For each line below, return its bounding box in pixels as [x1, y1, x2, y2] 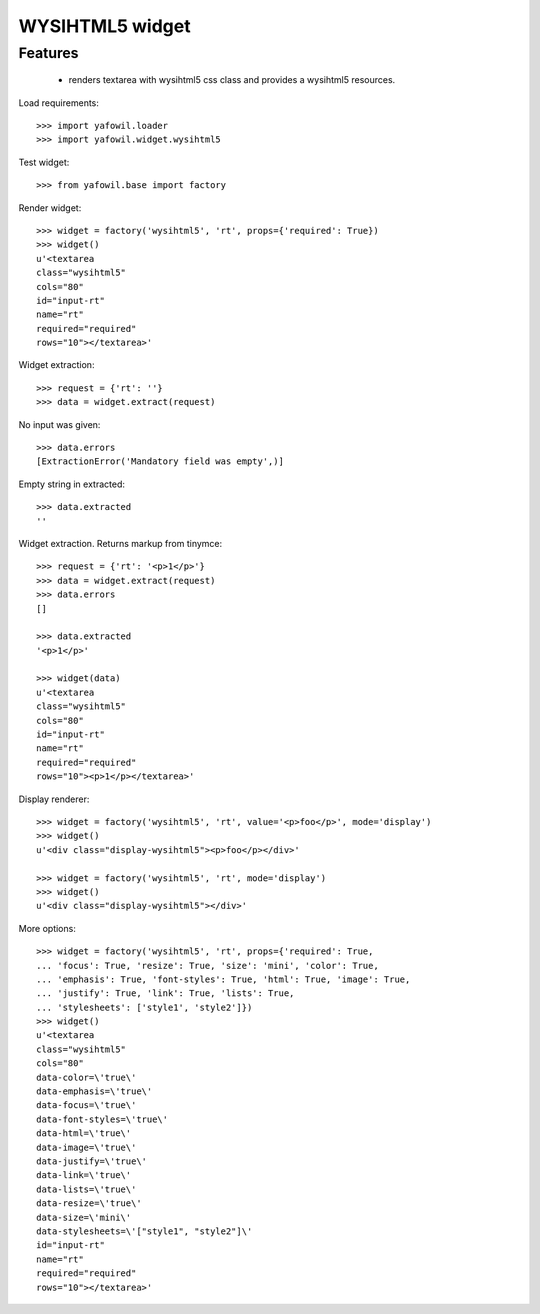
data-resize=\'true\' [36, 1198, 142, 1209]
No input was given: [18, 418, 101, 430]
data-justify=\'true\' [36, 1155, 148, 1167]
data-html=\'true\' [36, 1128, 132, 1139]
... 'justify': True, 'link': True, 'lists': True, [36, 988, 295, 999]
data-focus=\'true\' [36, 1100, 137, 1111]
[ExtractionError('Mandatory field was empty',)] [36, 456, 285, 467]
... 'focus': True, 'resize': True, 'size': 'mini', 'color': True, [36, 960, 379, 971]
